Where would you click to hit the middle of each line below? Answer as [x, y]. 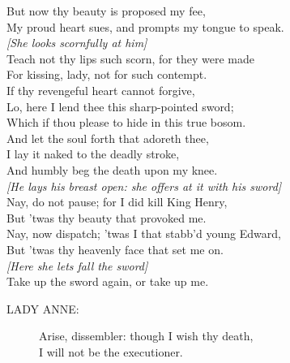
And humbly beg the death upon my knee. [112, 169]
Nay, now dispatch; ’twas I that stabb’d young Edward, [144, 233]
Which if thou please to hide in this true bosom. [126, 122]
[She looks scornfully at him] [77, 43]
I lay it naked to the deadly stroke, [93, 154]
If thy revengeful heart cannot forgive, [101, 90]
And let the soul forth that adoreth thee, [108, 138]
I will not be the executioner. [111, 351]
